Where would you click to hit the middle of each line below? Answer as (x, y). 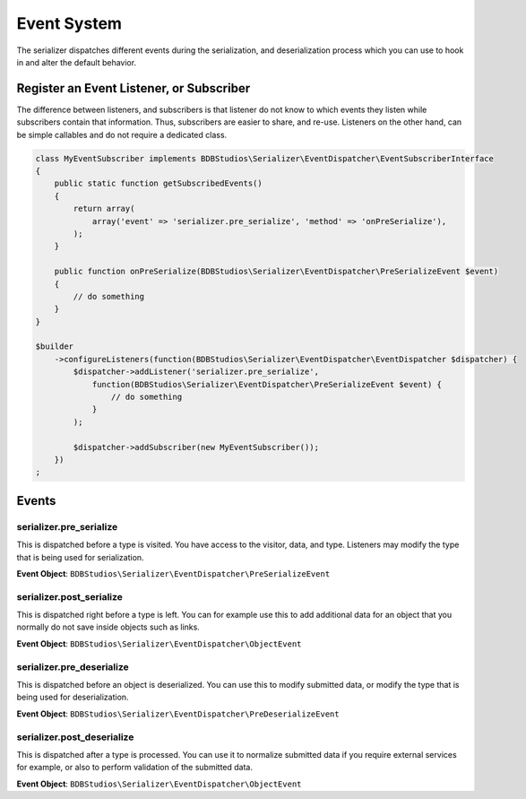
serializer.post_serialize (69, 596)
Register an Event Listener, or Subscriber (134, 88)
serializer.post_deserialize (75, 737)
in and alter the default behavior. (77, 62)
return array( (104, 209)
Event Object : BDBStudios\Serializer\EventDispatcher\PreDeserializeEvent (178, 714)
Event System (69, 23)
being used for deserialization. (73, 697)
